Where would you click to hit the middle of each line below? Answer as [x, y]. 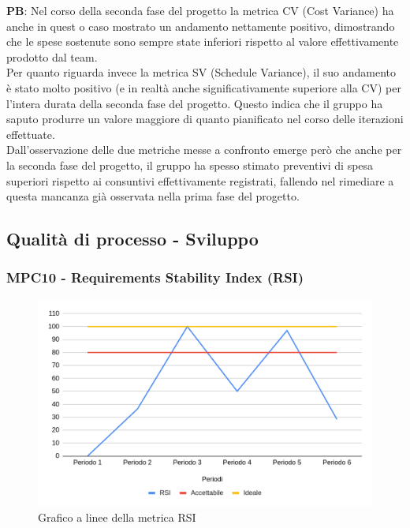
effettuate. [31, 134]
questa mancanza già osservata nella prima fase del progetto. [153, 196]
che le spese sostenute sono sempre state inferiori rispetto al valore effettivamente [203, 41]
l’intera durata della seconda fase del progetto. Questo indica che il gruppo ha [195, 103]
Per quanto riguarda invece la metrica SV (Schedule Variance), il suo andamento [201, 72]
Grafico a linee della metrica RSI [117, 517]
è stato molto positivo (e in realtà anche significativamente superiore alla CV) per [204, 87]
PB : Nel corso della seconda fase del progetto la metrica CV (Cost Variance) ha [200, 10]
